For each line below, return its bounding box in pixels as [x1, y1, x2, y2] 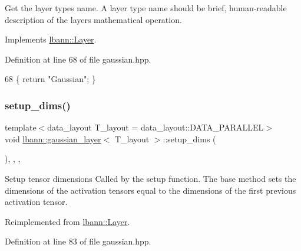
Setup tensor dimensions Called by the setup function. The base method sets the [5, 172, 296, 184]
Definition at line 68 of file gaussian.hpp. [5, 53, 151, 65]
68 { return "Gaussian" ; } [5, 73, 96, 85]
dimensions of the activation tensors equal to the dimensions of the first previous [5, 184, 296, 196]
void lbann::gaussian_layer [5, 132, 101, 145]
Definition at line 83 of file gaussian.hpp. [5, 235, 151, 247]
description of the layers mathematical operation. [5, 13, 182, 25]
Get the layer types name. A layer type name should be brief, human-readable [5, 2, 287, 14]
